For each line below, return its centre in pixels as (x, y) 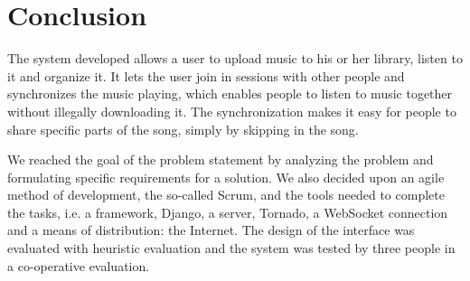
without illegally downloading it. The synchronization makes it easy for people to (232, 111)
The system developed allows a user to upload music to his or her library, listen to (235, 58)
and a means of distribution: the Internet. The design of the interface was (211, 230)
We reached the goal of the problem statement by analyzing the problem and (221, 159)
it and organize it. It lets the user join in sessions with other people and (206, 75)
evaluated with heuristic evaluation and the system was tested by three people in (231, 248)
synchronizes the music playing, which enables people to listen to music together (230, 94)
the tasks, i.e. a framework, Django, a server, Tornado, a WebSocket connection (228, 212)
